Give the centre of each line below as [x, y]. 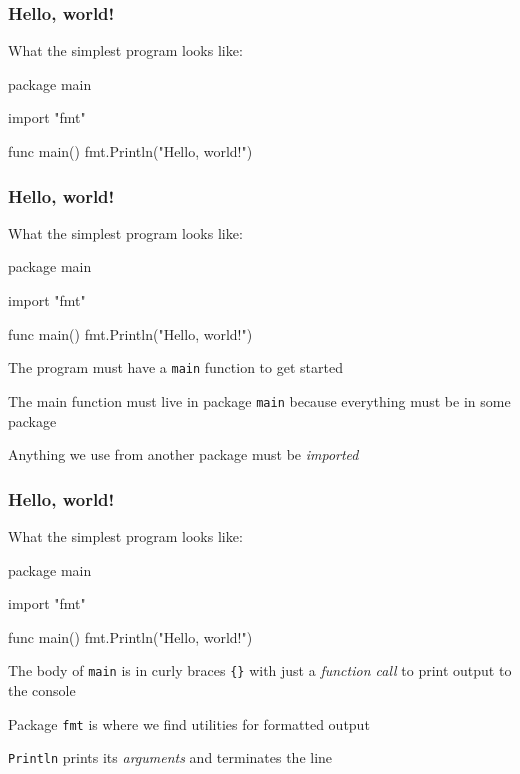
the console [42, 689]
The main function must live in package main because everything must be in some [259, 400]
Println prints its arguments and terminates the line [170, 757]
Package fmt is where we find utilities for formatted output [189, 723]
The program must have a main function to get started [175, 367]
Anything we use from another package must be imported [183, 454]
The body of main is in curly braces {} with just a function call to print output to [260, 670]
